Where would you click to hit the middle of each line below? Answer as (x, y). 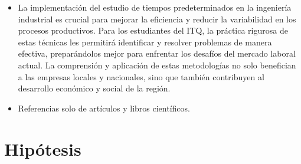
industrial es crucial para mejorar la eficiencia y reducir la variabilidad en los (157, 19)
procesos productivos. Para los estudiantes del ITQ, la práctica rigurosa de (153, 30)
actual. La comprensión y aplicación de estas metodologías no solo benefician (157, 65)
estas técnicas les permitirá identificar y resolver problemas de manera (145, 42)
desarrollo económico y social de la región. (94, 88)
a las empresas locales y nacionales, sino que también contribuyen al (141, 76)
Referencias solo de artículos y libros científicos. (104, 108)
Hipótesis (43, 148)
